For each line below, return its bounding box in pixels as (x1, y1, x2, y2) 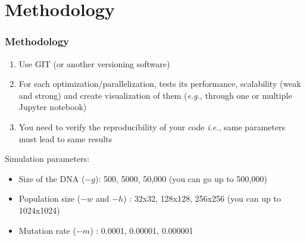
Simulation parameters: (5, 152, 90, 165)
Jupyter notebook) (18, 101, 87, 113)
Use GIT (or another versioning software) (18, 57, 170, 70)
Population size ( (18, 192, 81, 205)
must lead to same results (18, 132, 113, 145)
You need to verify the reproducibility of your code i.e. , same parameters (18, 120, 285, 133)
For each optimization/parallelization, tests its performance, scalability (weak (18, 77, 301, 90)
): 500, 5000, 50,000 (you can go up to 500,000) (95, 172, 267, 184)
